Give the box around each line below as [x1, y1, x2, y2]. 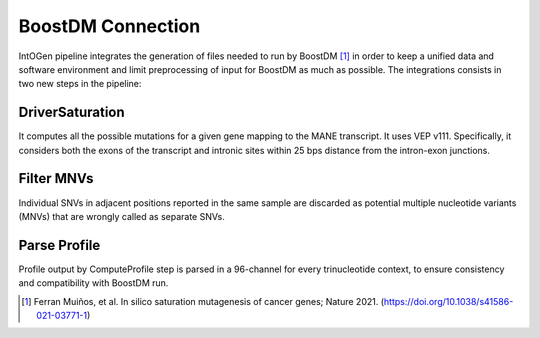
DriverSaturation [18, 104, 125, 121]
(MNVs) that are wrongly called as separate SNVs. [18, 210, 225, 222]
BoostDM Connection [18, 15, 201, 37]
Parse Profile [18, 236, 101, 254]
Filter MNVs [18, 170, 94, 187]
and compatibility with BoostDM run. [18, 277, 169, 289]
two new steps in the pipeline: [18, 78, 142, 90]
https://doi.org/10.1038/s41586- [383, 295, 514, 307]
